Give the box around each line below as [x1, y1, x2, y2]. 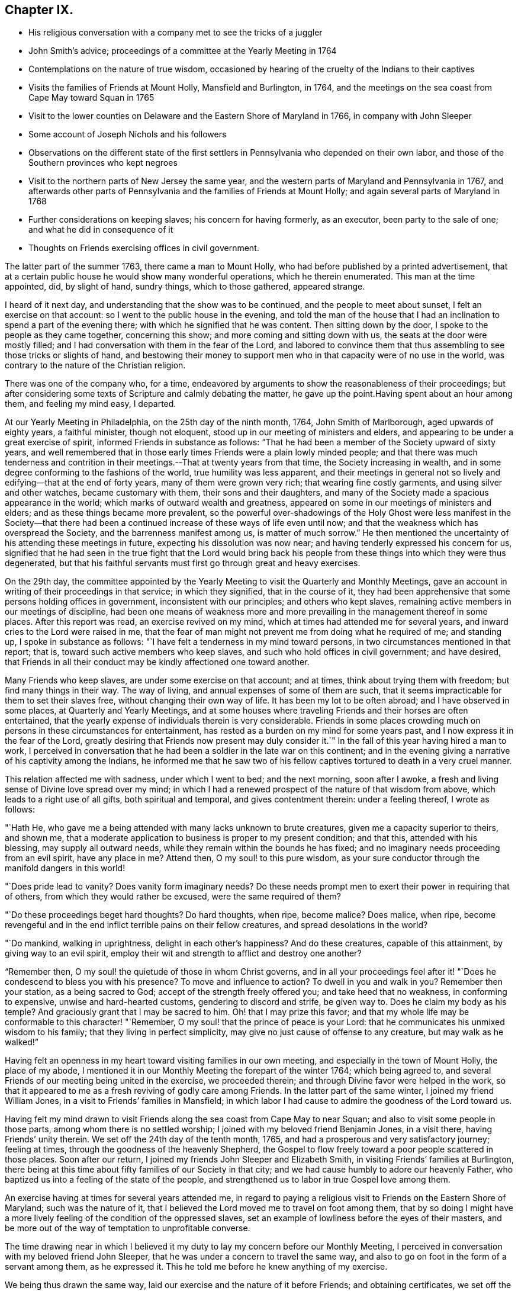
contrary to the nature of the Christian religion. [5, 360, 186, 371]
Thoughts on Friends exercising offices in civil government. [28, 243, 259, 253]
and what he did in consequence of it [28, 224, 173, 235]
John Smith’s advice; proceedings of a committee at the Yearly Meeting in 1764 [28, 46, 337, 56]
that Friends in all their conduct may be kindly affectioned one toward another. [5, 657, 310, 667]
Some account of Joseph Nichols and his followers [28, 129, 227, 140]
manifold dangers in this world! [5, 863, 126, 873]
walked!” [5, 1037, 39, 1048]
